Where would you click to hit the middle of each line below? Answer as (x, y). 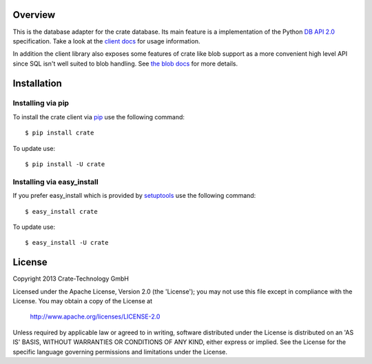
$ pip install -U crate (65, 164)
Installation (37, 83)
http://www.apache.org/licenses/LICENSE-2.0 (95, 316)
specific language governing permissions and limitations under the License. (120, 352)
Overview (34, 15)
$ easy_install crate (61, 211)
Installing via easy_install (56, 181)
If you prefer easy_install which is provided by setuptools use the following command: (134, 196)
